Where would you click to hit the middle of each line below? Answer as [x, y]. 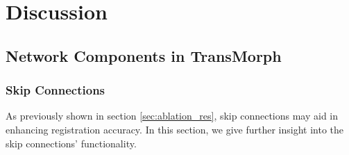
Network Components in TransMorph [144, 55]
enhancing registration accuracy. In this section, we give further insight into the [175, 129]
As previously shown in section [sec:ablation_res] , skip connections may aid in [172, 116]
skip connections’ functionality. [71, 143]
